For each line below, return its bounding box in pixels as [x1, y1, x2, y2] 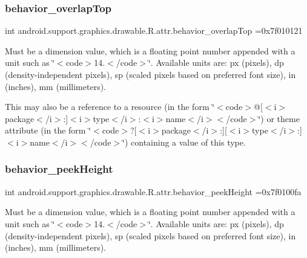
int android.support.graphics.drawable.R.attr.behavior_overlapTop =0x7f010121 [5, 24, 303, 37]
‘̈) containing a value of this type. [122, 135, 246, 148]
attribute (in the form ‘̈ [5, 124, 91, 137]
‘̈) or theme [258, 112, 300, 124]
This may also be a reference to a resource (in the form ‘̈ [5, 100, 215, 113]
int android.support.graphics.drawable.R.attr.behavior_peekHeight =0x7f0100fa [5, 185, 302, 198]
